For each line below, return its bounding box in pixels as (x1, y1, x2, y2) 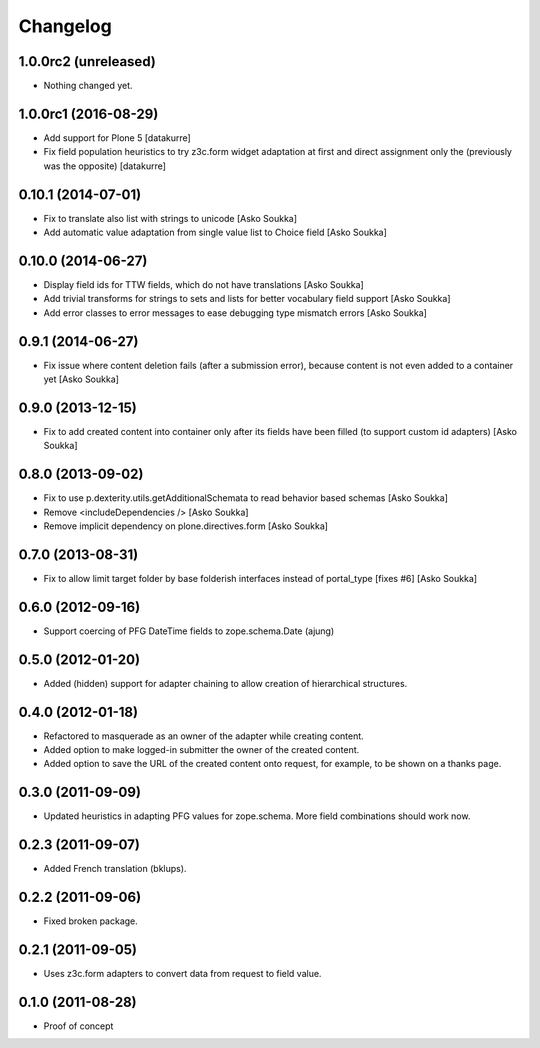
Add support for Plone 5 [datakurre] (43, 131, 192, 144)
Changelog (18, 15, 112, 37)
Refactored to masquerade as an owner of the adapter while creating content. (43, 730, 364, 742)
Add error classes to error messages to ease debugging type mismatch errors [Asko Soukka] (43, 306, 427, 319)
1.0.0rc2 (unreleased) (18, 53, 157, 70)
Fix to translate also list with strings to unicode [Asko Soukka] (43, 212, 298, 224)
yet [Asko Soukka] (43, 373, 120, 385)
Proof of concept (43, 1020, 114, 1032)
